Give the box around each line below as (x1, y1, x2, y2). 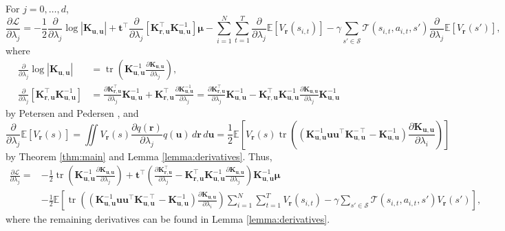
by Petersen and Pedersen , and (6, 105, 139, 120)
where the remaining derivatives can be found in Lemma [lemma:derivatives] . (6, 212, 330, 226)
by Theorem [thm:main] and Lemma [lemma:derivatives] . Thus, (6, 148, 272, 163)
